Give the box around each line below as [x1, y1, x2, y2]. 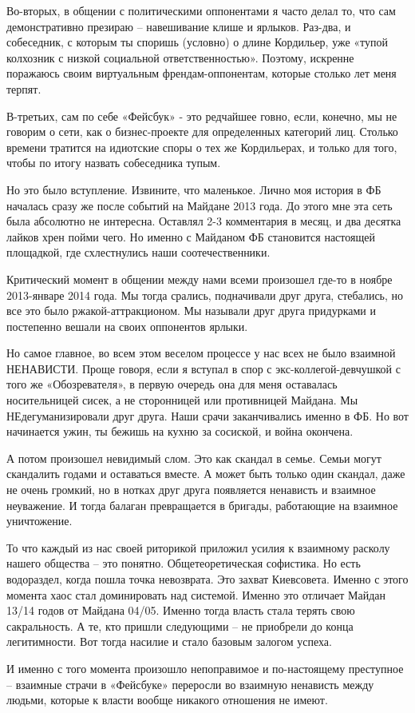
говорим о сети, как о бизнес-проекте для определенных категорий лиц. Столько [6, 123, 398, 140]
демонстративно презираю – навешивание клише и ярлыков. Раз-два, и [6, 18, 351, 34]
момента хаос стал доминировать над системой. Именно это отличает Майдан [6, 586, 386, 603]
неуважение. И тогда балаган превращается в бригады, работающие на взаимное [6, 496, 398, 513]
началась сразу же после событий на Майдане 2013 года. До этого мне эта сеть [6, 197, 393, 213]
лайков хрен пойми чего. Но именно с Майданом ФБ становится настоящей [6, 228, 375, 245]
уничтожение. [6, 512, 73, 529]
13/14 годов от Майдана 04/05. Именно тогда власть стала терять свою [6, 602, 355, 619]
